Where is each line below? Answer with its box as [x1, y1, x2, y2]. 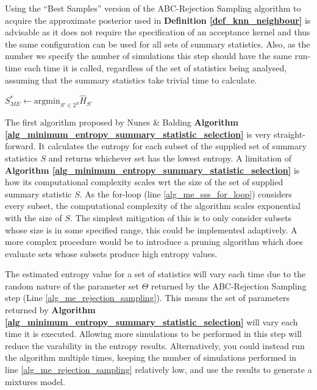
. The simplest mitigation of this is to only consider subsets [70, 211, 292, 224]
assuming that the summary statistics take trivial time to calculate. [5, 73, 257, 86]
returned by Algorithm [5, 303, 96, 316]
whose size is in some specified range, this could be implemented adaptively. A [5, 223, 297, 236]
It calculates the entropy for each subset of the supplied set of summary [38, 140, 307, 152]
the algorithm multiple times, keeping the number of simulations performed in [5, 351, 296, 364]
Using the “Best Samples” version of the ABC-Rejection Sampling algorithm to [5, 2, 301, 14]
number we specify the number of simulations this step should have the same [5, 49, 292, 62]
